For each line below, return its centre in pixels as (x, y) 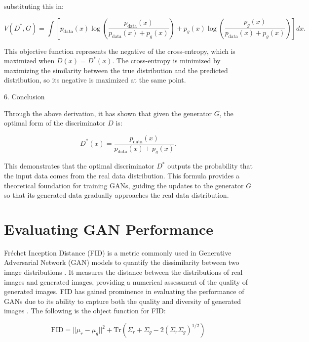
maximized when (29, 61)
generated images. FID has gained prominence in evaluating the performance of (124, 291)
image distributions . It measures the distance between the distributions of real (123, 272)
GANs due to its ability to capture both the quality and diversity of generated (122, 301)
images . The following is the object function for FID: (85, 311)
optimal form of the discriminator (55, 123)
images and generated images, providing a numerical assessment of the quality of (126, 281)
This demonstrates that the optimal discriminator (79, 166)
